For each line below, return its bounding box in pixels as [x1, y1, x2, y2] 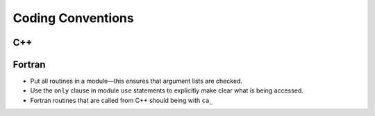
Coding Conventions [12, 10, 135, 26]
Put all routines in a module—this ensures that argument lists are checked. [30, 77, 243, 86]
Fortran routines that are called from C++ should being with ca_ [30, 96, 213, 104]
